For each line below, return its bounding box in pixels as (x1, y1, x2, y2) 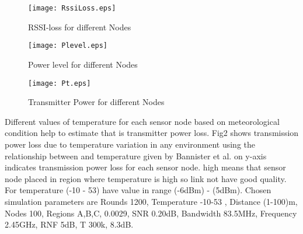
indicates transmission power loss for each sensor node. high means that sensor (5, 161, 286, 173)
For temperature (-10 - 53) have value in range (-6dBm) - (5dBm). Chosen (5, 184, 271, 196)
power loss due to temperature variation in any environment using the (5, 138, 255, 150)
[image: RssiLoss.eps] (28, 4, 116, 12)
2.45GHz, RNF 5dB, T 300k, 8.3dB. (5, 218, 134, 230)
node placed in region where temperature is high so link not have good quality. (5, 172, 287, 184)
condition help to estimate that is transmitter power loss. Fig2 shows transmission (5, 127, 299, 139)
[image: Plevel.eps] (28, 41, 108, 50)
